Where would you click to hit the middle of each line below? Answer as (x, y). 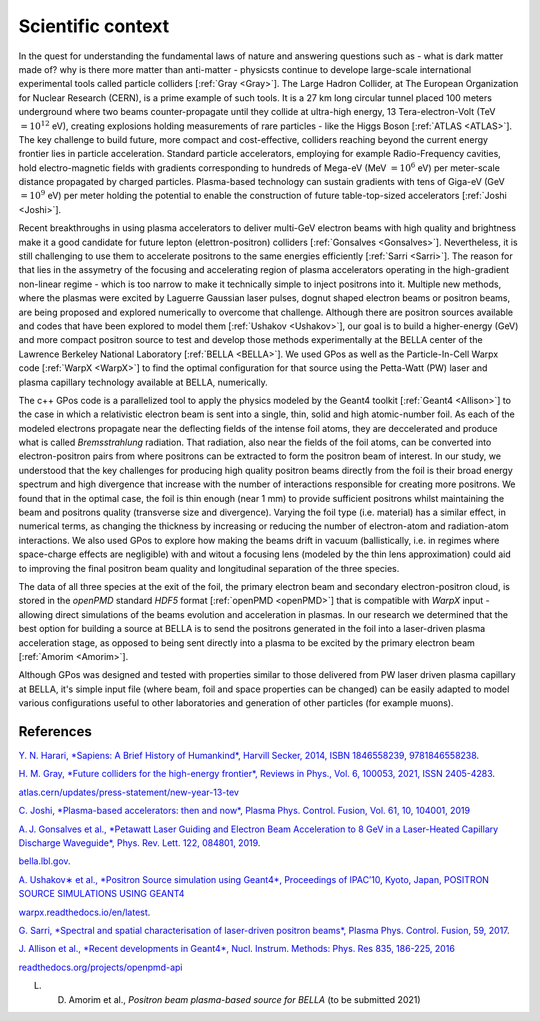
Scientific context (94, 26)
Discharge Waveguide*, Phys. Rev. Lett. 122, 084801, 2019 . (139, 842)
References (55, 731)
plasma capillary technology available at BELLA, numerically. (143, 382)
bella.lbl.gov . (44, 861)
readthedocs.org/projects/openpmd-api (100, 967)
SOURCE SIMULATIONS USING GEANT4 (101, 894)
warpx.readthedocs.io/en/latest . (84, 912)
